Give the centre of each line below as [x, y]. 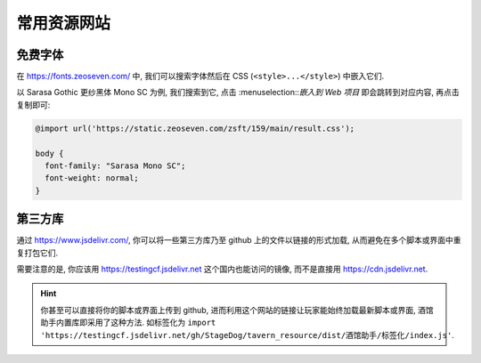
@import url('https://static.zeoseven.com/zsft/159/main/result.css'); [195, 128]
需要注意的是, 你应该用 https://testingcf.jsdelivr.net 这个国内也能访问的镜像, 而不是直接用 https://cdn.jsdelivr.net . [222, 269]
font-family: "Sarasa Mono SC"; [115, 166]
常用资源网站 [64, 23]
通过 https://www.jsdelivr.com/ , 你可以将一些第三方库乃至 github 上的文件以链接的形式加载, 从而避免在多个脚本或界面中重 [239, 240]
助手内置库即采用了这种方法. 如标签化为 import [128, 323]
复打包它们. [37, 253]
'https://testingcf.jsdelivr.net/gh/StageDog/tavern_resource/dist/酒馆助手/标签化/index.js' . [247, 335]
